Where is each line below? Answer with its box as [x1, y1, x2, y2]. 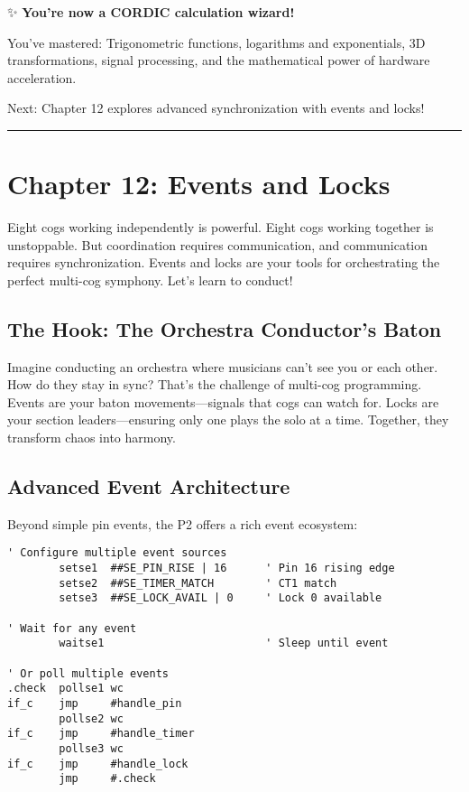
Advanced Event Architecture [7, 472, 290, 500]
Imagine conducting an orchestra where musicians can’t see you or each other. [7, 357, 438, 376]
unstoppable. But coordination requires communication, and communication [7, 235, 428, 254]
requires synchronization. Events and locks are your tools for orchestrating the [7, 253, 440, 272]
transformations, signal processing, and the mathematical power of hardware [7, 51, 430, 70]
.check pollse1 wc [7, 682, 124, 695]
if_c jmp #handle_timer [7, 727, 195, 741]
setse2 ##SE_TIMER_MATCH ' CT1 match [59, 576, 337, 590]
